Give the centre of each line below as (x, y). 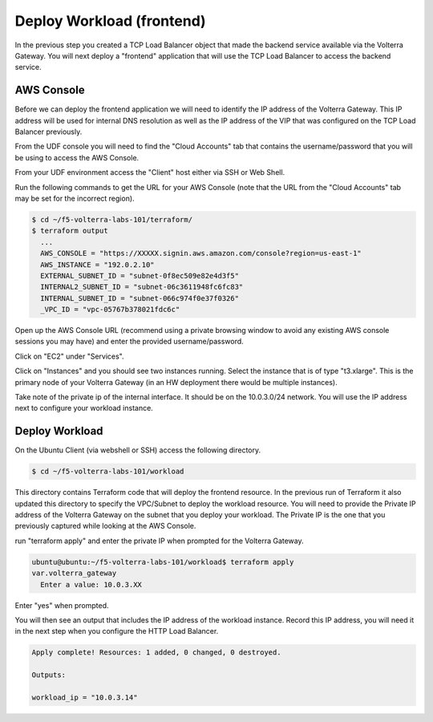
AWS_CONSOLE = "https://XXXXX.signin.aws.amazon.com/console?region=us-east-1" (201, 254)
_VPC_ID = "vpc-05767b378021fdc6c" (110, 310)
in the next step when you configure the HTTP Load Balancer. (117, 631)
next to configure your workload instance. (84, 408)
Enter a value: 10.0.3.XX (91, 584)
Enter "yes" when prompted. (62, 605)
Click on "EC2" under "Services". (69, 356)
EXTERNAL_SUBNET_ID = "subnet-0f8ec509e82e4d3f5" (140, 276)
